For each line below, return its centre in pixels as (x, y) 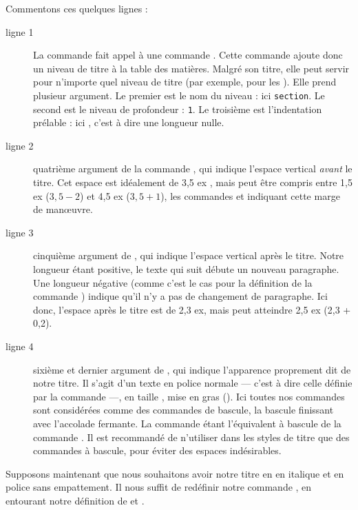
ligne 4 (20, 346)
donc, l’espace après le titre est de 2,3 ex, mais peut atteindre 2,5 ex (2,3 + (192, 309)
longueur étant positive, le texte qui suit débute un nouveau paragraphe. (186, 269)
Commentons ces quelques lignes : (77, 8)
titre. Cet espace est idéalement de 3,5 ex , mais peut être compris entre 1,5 (193, 182)
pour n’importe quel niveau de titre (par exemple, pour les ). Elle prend (185, 82)
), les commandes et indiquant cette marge (250, 195)
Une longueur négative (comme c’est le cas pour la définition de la (173, 282)
